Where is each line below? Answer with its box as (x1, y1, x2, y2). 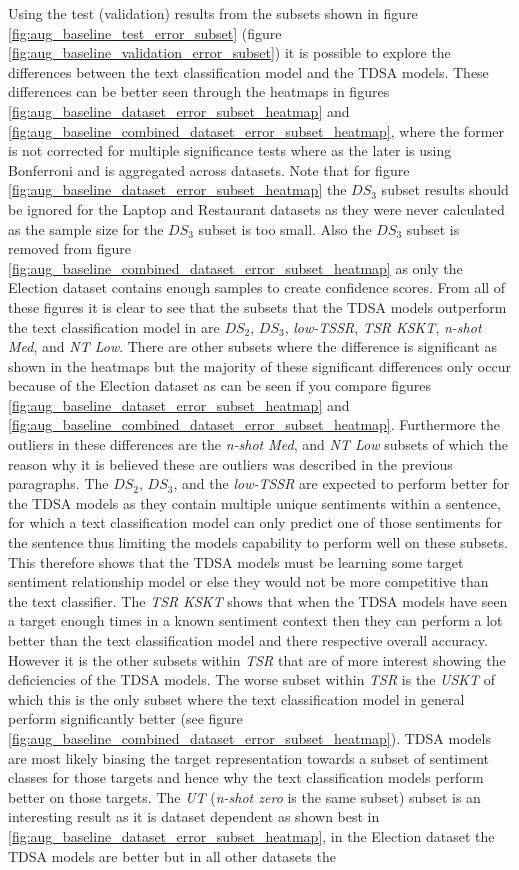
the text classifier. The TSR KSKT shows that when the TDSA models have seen (8, 590, 508, 611)
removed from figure (8, 238, 132, 259)
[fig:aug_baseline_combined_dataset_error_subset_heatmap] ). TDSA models (8, 727, 491, 748)
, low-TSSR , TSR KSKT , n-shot (284, 316, 482, 337)
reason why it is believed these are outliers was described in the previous (8, 453, 453, 474)
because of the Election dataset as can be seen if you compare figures (8, 375, 431, 396)
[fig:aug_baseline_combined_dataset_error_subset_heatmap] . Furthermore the (8, 414, 500, 435)
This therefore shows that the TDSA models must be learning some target (8, 551, 464, 572)
